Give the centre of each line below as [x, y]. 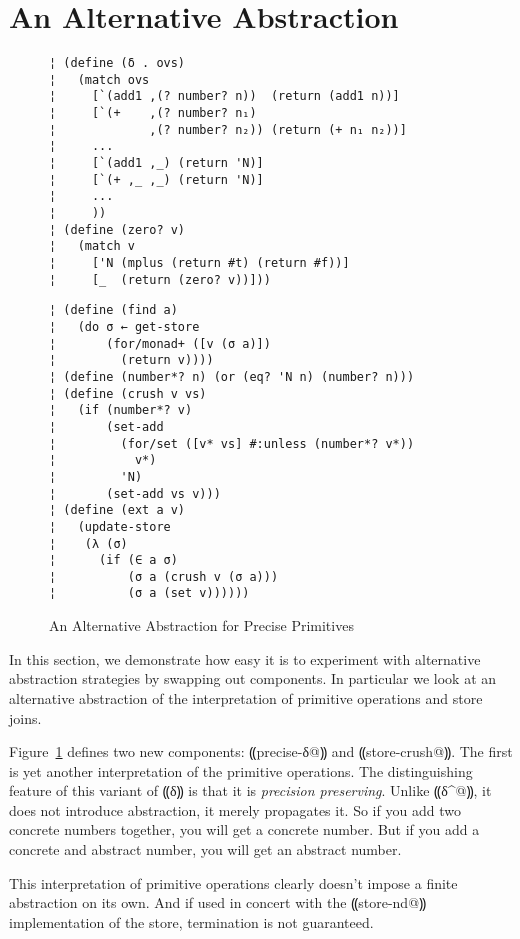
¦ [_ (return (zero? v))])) [160, 279]
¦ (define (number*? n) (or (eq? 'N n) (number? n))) [232, 376]
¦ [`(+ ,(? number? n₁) [153, 113]
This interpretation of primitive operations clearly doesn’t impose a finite [233, 882]
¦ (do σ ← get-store [124, 326]
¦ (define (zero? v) [117, 229]
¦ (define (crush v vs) [128, 393]
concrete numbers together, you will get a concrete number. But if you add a [244, 829]
